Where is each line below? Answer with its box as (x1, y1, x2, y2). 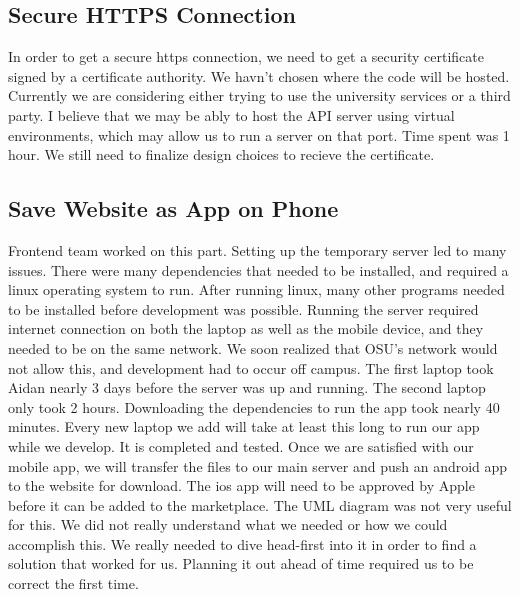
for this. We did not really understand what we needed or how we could (8, 514, 448, 535)
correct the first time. (8, 573, 139, 594)
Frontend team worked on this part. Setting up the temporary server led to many (8, 239, 507, 260)
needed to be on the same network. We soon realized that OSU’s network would (8, 337, 498, 358)
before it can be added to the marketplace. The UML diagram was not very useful (8, 494, 512, 515)
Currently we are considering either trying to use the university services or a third (8, 85, 511, 106)
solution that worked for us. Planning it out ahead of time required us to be (8, 553, 474, 574)
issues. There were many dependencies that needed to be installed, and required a (8, 259, 509, 280)
